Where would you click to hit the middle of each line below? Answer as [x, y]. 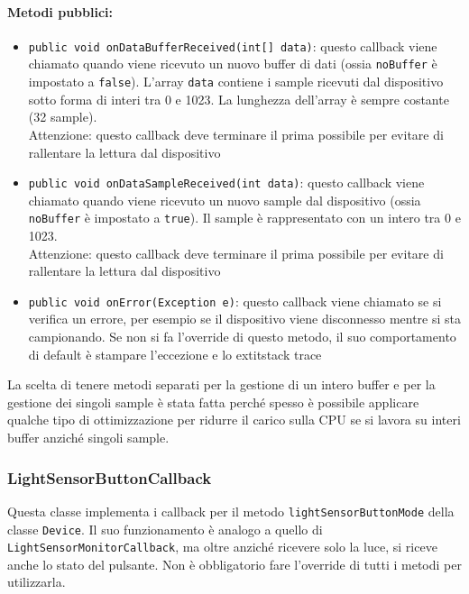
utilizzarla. [37, 582]
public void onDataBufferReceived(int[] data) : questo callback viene [233, 46]
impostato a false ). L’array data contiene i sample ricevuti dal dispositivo [236, 82]
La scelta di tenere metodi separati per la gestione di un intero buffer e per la [221, 384]
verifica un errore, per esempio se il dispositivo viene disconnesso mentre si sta [245, 319]
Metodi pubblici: [60, 11]
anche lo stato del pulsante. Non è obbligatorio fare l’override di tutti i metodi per [234, 564]
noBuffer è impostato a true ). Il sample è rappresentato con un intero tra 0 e [244, 218]
